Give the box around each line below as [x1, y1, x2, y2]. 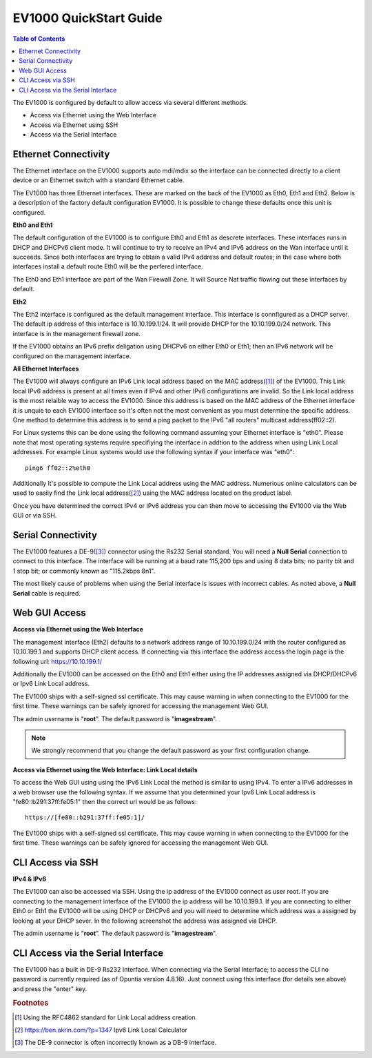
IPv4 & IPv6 [12, 875, 47, 883]
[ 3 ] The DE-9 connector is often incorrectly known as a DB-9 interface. [14, 1039, 217, 1047]
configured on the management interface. [12, 352, 132, 360]
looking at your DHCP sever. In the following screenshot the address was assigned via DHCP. [12, 917, 278, 925]
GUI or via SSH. [12, 511, 57, 520]
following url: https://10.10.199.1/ [12, 657, 103, 665]
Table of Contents [12, 35, 65, 43]
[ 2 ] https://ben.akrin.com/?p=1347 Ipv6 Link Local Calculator [14, 1026, 187, 1035]
